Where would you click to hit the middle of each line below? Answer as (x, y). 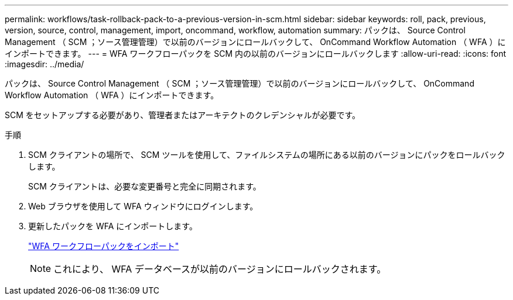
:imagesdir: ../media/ (45, 64)
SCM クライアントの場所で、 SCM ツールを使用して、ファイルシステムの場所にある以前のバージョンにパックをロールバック (267, 155)
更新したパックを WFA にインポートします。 (113, 226)
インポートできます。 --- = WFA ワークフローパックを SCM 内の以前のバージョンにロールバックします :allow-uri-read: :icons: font (256, 54)
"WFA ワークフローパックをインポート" (104, 246)
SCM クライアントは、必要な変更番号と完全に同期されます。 (145, 186)
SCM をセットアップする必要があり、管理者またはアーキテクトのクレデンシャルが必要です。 (182, 115)
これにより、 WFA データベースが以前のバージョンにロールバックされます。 (220, 269)
